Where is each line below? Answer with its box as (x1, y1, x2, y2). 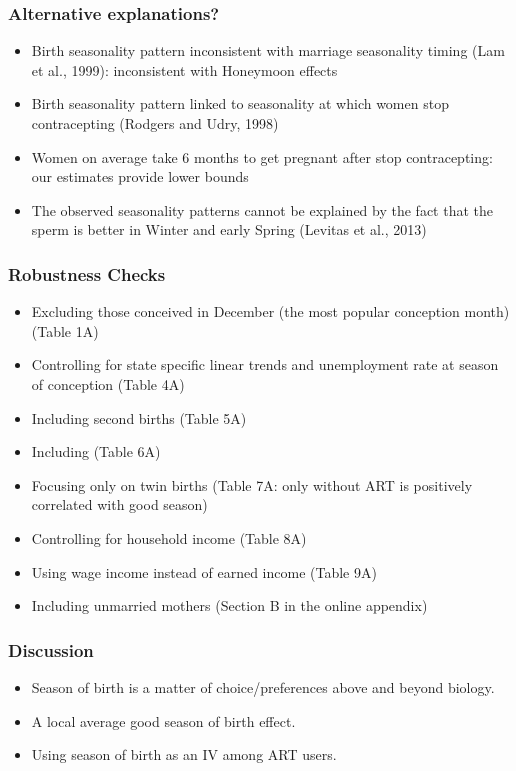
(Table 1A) (31, 320, 99, 341)
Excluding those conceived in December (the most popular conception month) (31, 301, 510, 322)
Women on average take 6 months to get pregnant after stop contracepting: (31, 146, 493, 167)
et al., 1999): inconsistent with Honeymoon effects (31, 59, 338, 80)
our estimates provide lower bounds (31, 166, 249, 187)
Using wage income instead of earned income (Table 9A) (31, 561, 377, 582)
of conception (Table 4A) (31, 373, 185, 394)
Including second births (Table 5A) (31, 407, 247, 428)
